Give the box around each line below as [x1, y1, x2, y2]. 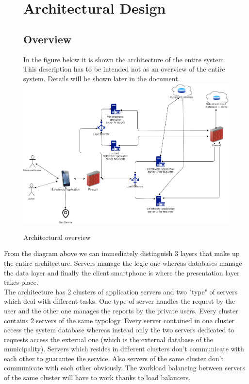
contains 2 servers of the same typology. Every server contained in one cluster [4, 315, 234, 325]
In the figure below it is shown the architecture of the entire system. [23, 54, 226, 64]
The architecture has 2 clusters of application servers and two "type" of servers [4, 286, 238, 296]
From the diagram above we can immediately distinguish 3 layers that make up [4, 248, 240, 258]
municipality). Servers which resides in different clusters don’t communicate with [4, 344, 244, 354]
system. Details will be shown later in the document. [23, 73, 180, 83]
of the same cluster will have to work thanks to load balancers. [4, 372, 191, 383]
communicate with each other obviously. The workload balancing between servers [4, 363, 245, 373]
